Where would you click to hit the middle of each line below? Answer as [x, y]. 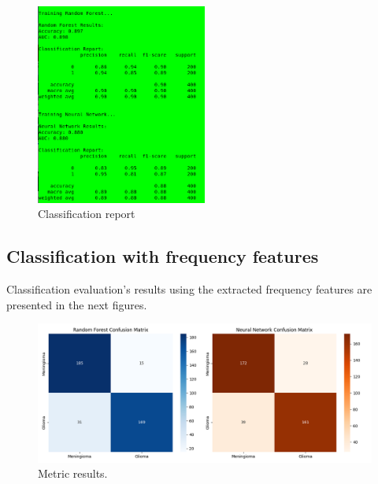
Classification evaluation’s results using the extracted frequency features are [189, 289]
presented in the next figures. [77, 304]
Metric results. [73, 473]
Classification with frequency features [163, 256]
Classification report [87, 214]
